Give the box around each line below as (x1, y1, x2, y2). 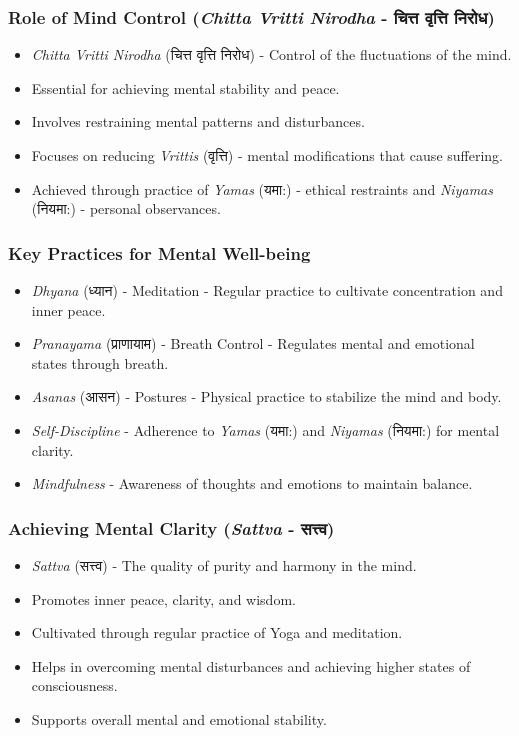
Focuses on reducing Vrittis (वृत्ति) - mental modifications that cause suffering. (31, 145, 503, 165)
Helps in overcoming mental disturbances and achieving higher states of (31, 655, 471, 676)
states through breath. (31, 352, 169, 373)
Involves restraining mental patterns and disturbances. (31, 111, 365, 132)
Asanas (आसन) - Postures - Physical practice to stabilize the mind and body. (31, 386, 502, 407)
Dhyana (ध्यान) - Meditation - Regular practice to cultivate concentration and (31, 280, 503, 300)
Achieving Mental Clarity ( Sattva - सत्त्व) (8, 515, 335, 540)
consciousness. (31, 675, 118, 696)
